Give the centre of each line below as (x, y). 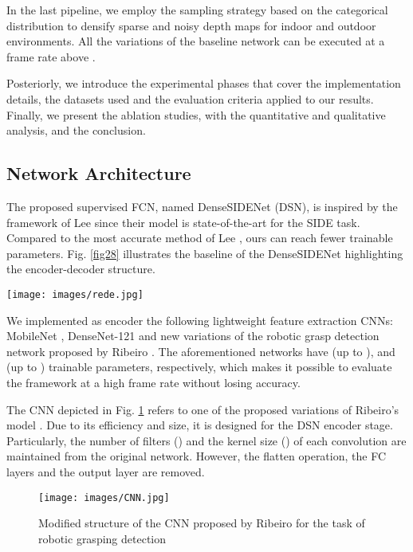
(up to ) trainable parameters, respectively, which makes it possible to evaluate (199, 367)
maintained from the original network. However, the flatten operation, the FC (197, 456)
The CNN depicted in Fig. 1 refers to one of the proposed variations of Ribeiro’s (203, 409)
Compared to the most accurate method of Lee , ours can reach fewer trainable (200, 238)
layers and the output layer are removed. (106, 471)
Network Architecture (99, 173)
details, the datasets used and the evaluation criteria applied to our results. (190, 98)
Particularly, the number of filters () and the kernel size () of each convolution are (206, 440)
